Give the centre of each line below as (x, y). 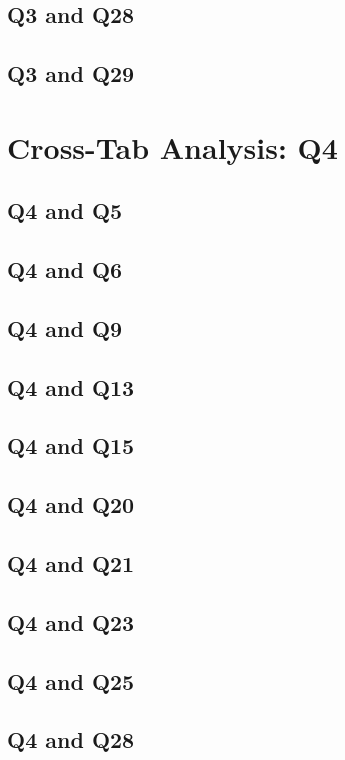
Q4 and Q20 (71, 504)
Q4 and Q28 (71, 739)
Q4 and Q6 (65, 269)
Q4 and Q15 (71, 445)
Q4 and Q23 (71, 621)
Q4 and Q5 (65, 210)
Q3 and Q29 (71, 73)
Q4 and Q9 (65, 327)
